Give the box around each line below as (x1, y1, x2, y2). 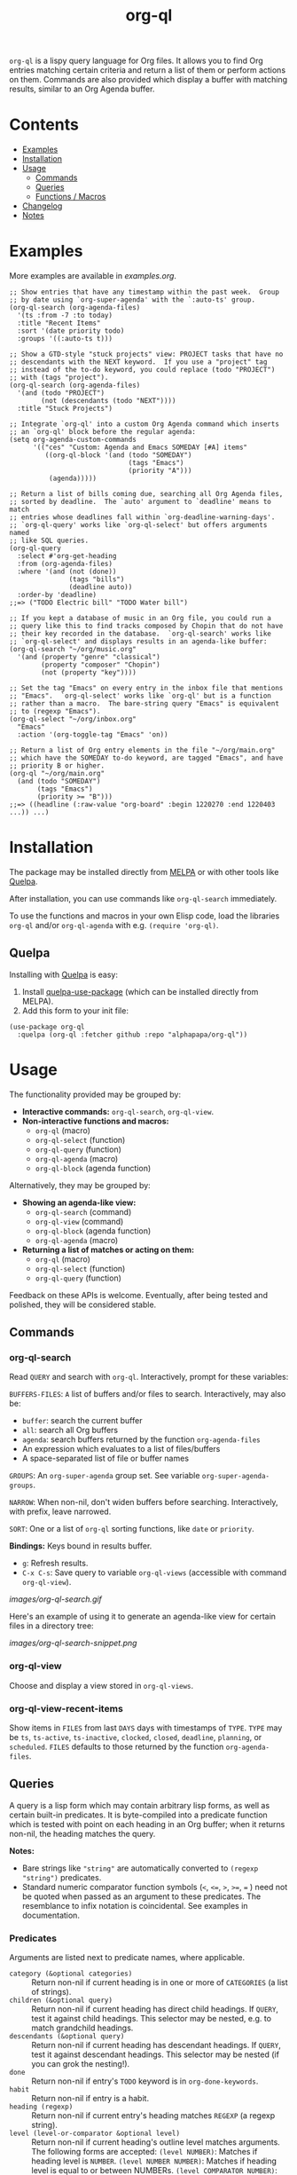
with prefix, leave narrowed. (9, 1506, 112, 1517)
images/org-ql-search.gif (9, 1594, 102, 1604)
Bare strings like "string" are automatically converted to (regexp (21, 1863, 259, 1873)
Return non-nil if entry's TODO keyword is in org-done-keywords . (31, 2076, 259, 2086)
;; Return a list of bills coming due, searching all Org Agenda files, (9, 490, 284, 499)
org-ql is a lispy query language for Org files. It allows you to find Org (9, 55, 263, 67)
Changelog (21, 201, 63, 211)
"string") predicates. (21, 1872, 102, 1882)
